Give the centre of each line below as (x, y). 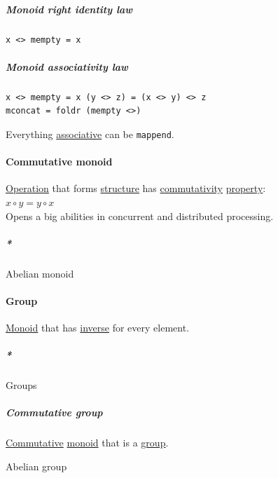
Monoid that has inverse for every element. (98, 328)
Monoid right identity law (69, 9)
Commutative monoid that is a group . (87, 443)
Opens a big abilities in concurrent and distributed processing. (140, 216)
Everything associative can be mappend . (90, 134)
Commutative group (54, 412)
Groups (21, 385)
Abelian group (36, 466)
